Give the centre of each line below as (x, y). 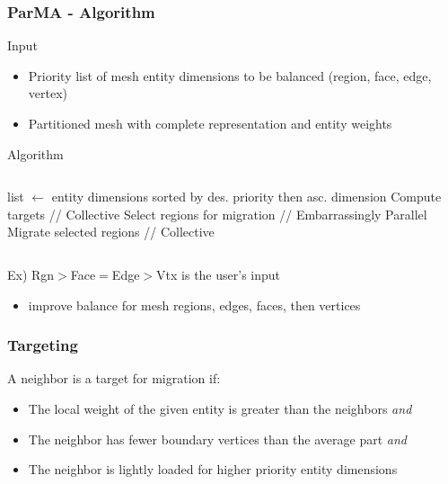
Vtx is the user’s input (219, 274)
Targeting (43, 345)
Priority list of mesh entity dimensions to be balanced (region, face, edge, (230, 75)
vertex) (48, 93)
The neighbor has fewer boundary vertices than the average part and (217, 439)
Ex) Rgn (31, 274)
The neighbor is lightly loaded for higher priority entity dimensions (213, 469)
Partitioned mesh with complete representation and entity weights (210, 123)
